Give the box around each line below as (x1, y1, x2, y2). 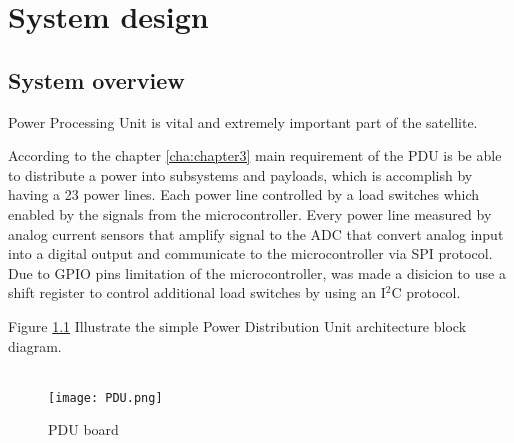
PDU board (48, 419, 119, 440)
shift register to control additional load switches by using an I (8, 282, 386, 303)
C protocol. (391, 282, 461, 303)
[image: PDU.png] (48, 390, 163, 405)
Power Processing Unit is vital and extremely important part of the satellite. (8, 111, 478, 132)
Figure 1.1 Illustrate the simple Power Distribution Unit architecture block (8, 315, 467, 336)
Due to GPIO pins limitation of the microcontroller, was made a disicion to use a (8, 262, 506, 283)
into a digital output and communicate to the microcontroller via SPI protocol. (8, 243, 493, 264)
